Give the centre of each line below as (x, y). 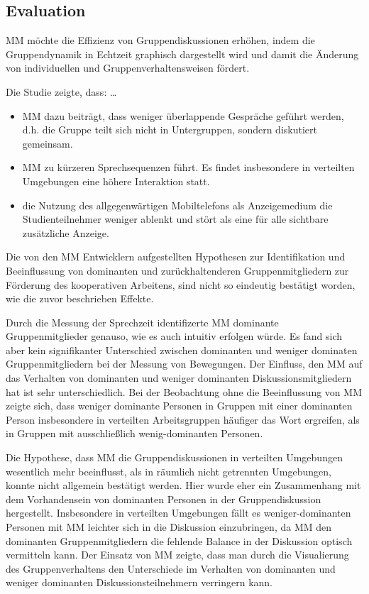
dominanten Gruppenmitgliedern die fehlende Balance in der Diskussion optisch (179, 540)
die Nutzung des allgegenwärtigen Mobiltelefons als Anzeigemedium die (177, 205)
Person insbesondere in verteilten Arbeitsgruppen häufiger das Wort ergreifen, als (183, 419)
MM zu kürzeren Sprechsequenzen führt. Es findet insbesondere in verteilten (188, 167)
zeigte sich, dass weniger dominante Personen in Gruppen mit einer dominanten (179, 406)
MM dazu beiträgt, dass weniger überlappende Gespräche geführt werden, (183, 115)
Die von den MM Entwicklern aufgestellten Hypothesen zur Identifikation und (176, 257)
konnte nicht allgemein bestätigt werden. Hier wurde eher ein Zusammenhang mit (183, 485)
